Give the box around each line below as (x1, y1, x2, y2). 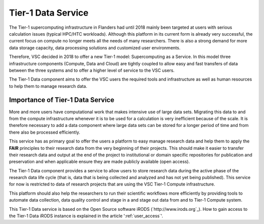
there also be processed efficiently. (9, 129, 80, 135)
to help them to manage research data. (9, 83, 88, 89)
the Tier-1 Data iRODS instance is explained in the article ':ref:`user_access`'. (9, 213, 163, 219)
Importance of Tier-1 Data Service (9, 96, 114, 104)
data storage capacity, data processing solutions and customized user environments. (9, 44, 181, 51)
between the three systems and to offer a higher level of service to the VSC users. (9, 67, 175, 73)
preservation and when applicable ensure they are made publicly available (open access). (9, 159, 190, 164)
